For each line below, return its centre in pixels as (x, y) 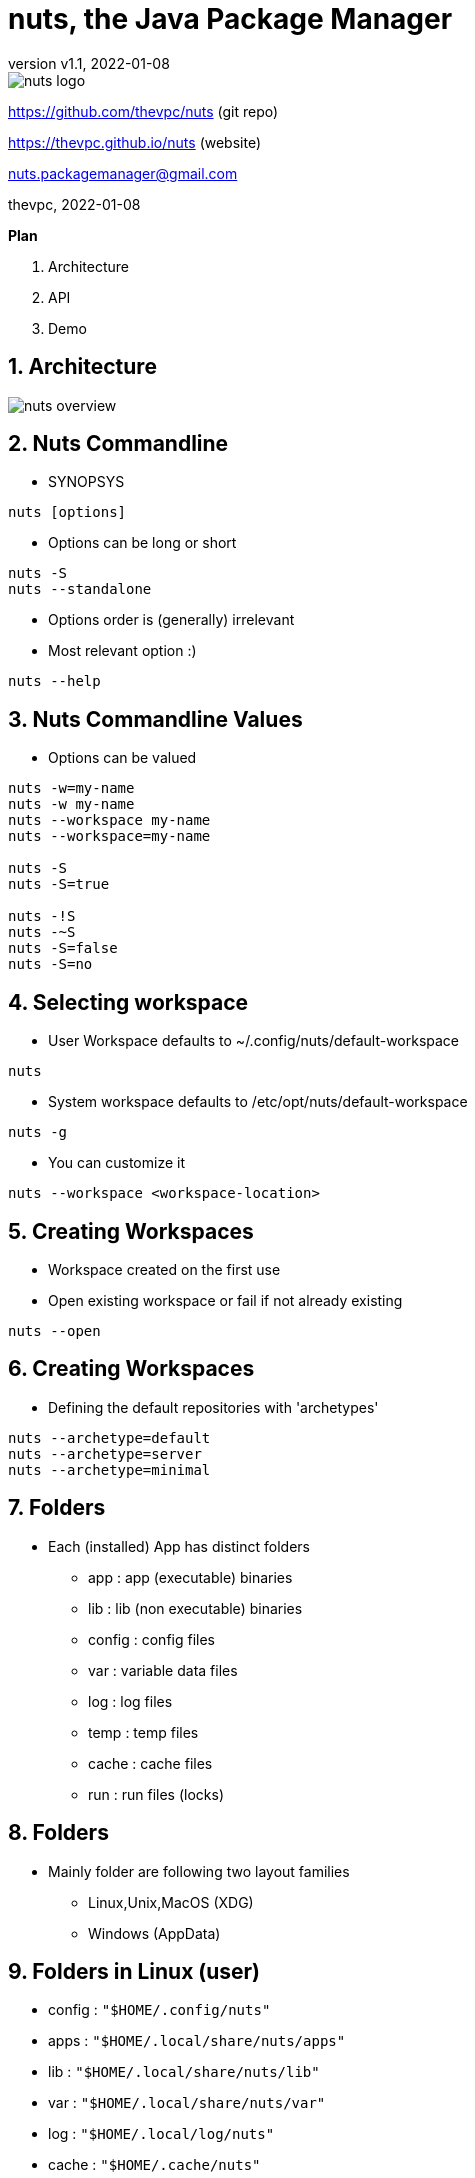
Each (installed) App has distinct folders (179, 1546)
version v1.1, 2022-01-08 (89, 63)
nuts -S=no (50, 964)
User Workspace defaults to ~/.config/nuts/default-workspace (254, 1041)
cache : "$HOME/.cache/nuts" (154, 2165)
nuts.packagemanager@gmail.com (123, 173)
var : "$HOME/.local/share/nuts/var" (187, 2103)
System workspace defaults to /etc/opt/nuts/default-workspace (258, 1102)
